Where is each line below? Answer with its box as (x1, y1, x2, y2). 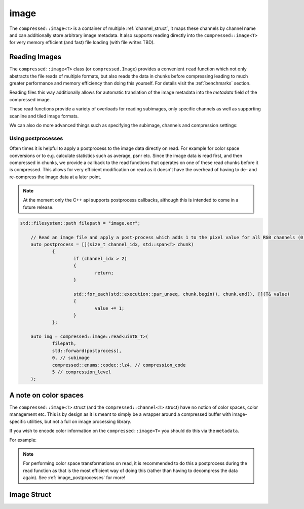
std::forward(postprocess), (52, 347, 122, 354)
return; (94, 270, 114, 276)
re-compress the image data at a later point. (9, 174, 101, 180)
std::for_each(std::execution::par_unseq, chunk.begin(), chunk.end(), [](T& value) (73, 291, 290, 297)
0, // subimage (52, 355, 90, 361)
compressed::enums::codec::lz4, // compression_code (52, 362, 186, 368)
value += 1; (94, 305, 125, 311)
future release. (23, 204, 54, 210)
